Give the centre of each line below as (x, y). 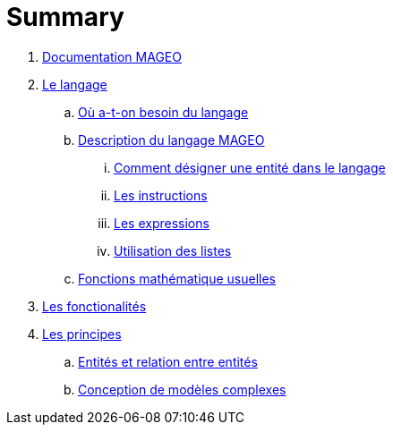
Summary (65, 17)
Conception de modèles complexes (182, 389)
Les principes (82, 334)
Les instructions (161, 195)
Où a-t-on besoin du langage (163, 112)
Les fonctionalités (94, 306)
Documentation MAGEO (112, 56)
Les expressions (162, 223)
